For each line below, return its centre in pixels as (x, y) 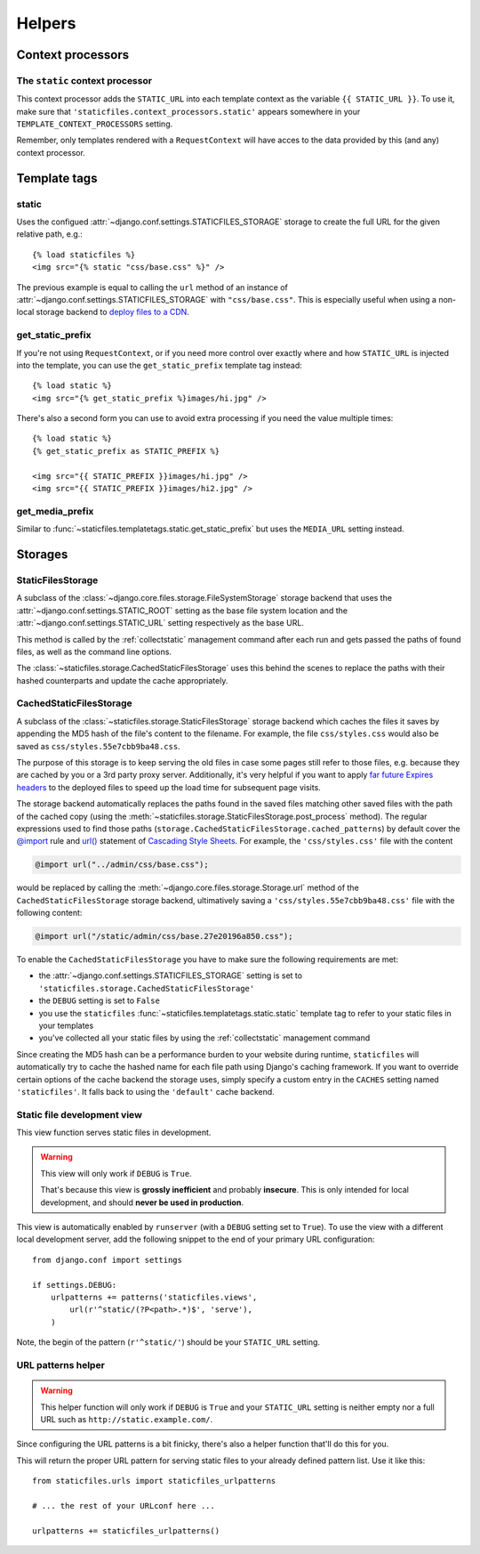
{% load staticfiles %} (84, 255)
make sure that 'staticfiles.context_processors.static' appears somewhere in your (188, 111)
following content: (49, 913)
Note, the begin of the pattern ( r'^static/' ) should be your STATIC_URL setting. (168, 1342)
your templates (66, 1025)
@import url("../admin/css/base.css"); (122, 865)
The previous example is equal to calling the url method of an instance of (152, 287)
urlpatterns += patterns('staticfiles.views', (154, 1297)
